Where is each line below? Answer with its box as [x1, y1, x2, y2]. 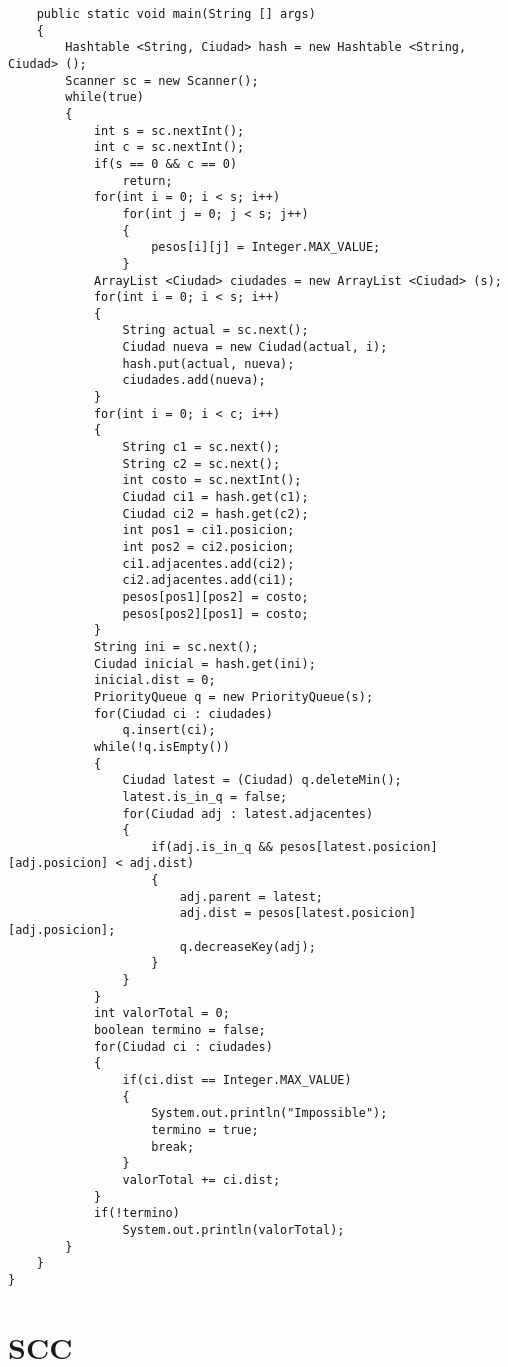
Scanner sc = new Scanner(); [65, 73, 259, 88]
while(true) [65, 90, 145, 105]
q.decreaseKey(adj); [179, 939, 316, 954]
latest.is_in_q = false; [122, 789, 288, 804]
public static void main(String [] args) [36, 7, 316, 21]
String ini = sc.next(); [93, 639, 259, 654]
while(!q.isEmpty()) [93, 739, 230, 754]
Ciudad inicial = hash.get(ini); [93, 656, 316, 671]
